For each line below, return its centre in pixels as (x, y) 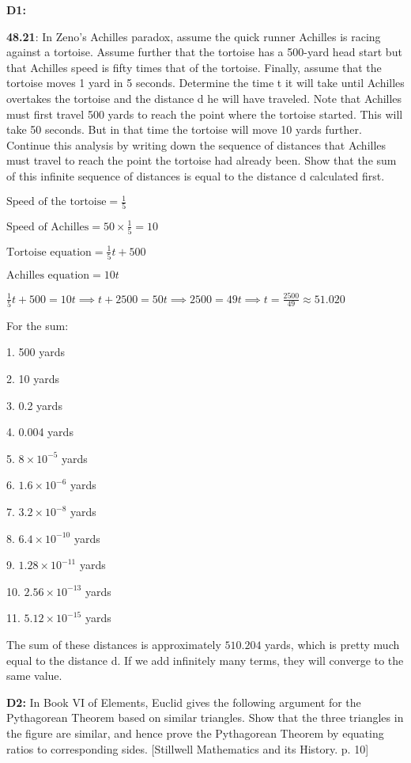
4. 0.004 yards (40, 432)
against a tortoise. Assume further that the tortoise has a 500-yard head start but (204, 52)
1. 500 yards (36, 352)
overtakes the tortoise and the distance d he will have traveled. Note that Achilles (204, 98)
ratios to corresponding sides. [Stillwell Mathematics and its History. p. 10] (188, 748)
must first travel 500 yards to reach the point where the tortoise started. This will (205, 114)
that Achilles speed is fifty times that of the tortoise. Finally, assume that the (194, 67)
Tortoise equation (49, 252)
